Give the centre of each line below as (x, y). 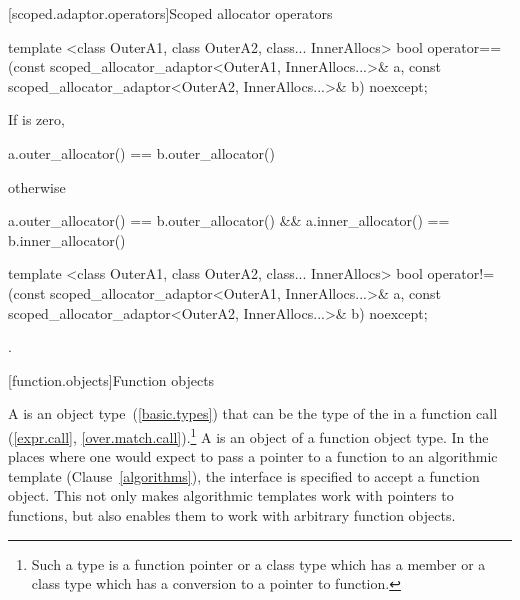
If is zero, (36, 119)
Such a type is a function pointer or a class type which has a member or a (258, 563)
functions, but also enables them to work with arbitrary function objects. (232, 514)
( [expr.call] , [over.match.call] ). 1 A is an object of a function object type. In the (248, 435)
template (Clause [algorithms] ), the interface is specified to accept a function (244, 475)
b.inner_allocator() (67, 239)
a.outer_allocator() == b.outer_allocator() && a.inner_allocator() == (229, 220)
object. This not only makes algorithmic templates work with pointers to (231, 495)
